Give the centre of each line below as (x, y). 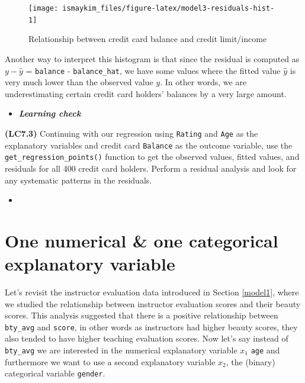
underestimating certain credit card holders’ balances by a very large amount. (146, 93)
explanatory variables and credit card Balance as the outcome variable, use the (149, 145)
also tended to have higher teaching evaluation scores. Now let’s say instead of (147, 338)
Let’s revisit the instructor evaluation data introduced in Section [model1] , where (152, 292)
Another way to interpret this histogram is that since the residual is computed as (152, 58)
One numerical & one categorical (142, 240)
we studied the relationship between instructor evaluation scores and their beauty (153, 303)
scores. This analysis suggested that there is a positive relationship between (142, 315)
